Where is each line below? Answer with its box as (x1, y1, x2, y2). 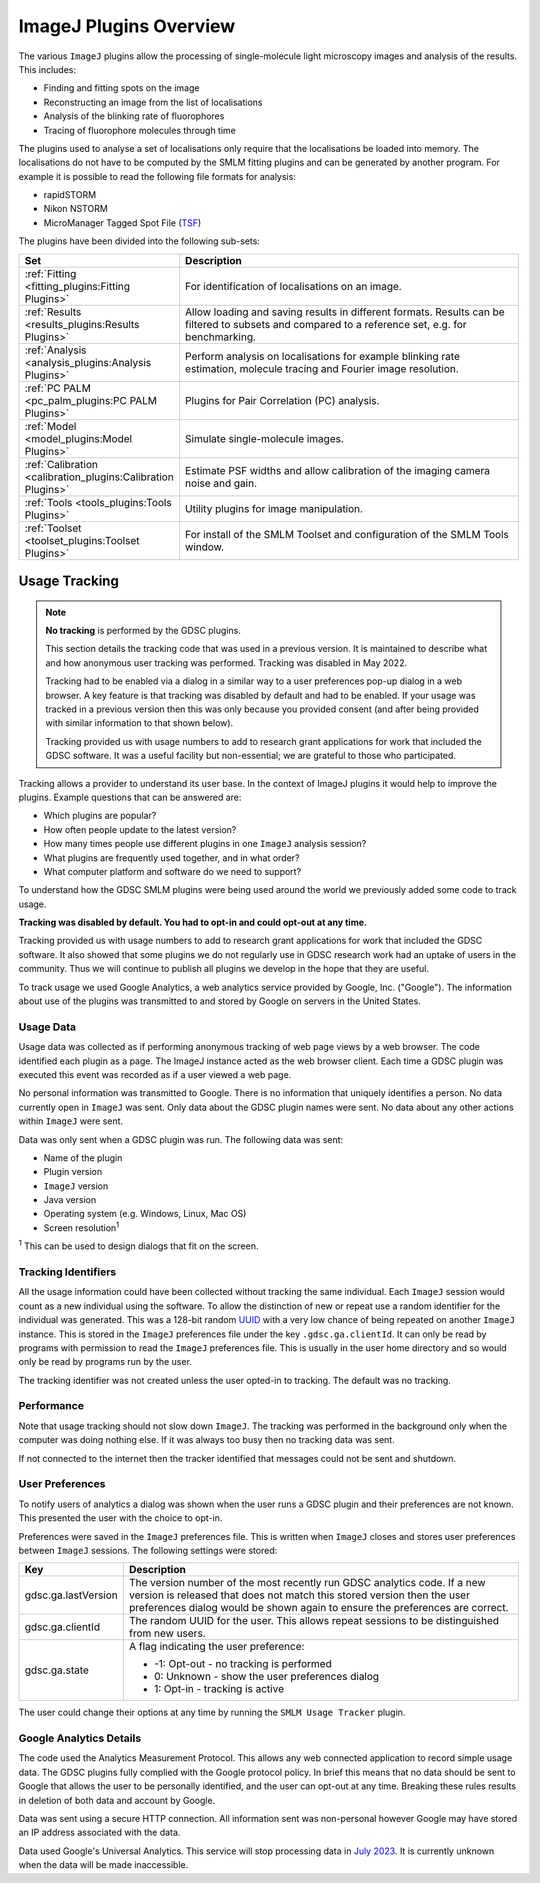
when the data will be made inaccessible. (18, 1859, 189, 1871)
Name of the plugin (43, 1151, 123, 1164)
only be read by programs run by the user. (18, 1356, 192, 1368)
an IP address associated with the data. (18, 1826, 181, 1839)
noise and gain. (185, 476, 257, 490)
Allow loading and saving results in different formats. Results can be (185, 305, 505, 319)
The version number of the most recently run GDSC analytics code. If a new (128, 1576, 486, 1590)
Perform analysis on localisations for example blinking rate (185, 349, 460, 363)
